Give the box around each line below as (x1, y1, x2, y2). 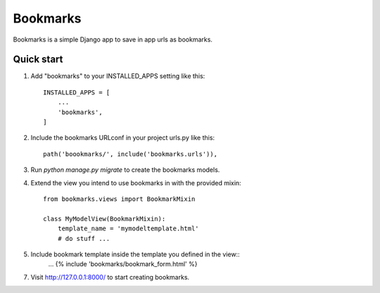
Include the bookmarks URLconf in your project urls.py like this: (30, 134, 215, 142)
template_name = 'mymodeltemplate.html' (57, 225, 200, 232)
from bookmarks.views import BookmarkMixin (43, 194, 196, 203)
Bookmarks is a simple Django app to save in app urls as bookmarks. (13, 35, 213, 44)
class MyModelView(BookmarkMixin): (43, 215, 166, 223)
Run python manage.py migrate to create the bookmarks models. (30, 166, 220, 174)
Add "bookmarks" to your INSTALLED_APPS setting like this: (30, 72, 205, 80)
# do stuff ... (57, 235, 110, 242)
